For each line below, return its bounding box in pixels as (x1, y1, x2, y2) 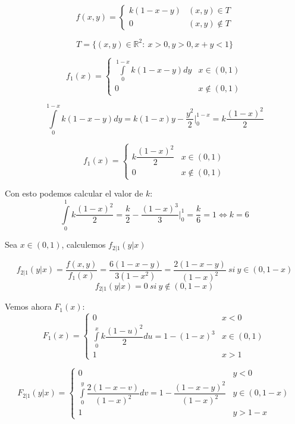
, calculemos (61, 238, 106, 251)
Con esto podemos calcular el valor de (5, 187, 143, 199)
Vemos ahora (5, 300, 52, 313)
